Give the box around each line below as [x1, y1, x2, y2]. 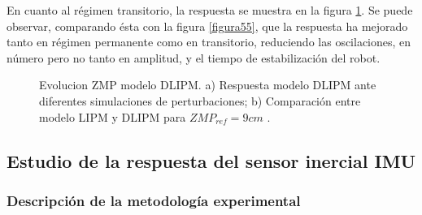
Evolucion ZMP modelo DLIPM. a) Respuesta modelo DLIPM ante [39, 76, 376, 93]
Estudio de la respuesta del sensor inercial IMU [7, 148, 416, 173]
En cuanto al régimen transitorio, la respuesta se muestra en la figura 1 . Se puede [7, 2, 413, 18]
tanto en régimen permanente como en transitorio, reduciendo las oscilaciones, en [7, 33, 411, 50]
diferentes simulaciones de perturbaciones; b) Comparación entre [39, 92, 361, 109]
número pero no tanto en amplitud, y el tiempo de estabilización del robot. [7, 49, 381, 66]
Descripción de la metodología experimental [7, 190, 301, 210]
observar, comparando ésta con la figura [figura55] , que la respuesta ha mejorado [7, 17, 408, 34]
